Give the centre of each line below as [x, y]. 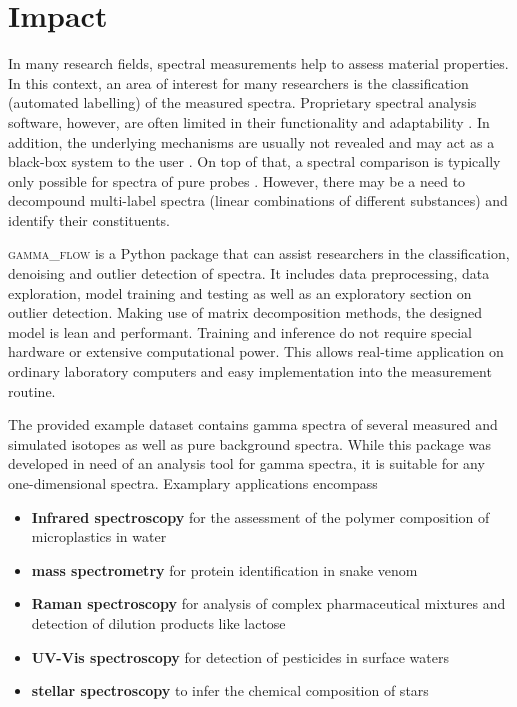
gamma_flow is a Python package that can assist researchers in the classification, [259, 253]
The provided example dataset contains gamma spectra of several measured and [253, 424]
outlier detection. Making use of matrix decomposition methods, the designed [245, 312]
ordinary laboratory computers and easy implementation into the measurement [250, 371]
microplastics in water [99, 536]
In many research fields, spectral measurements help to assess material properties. [258, 63]
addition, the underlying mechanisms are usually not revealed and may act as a [251, 141]
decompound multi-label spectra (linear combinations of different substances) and [258, 200]
